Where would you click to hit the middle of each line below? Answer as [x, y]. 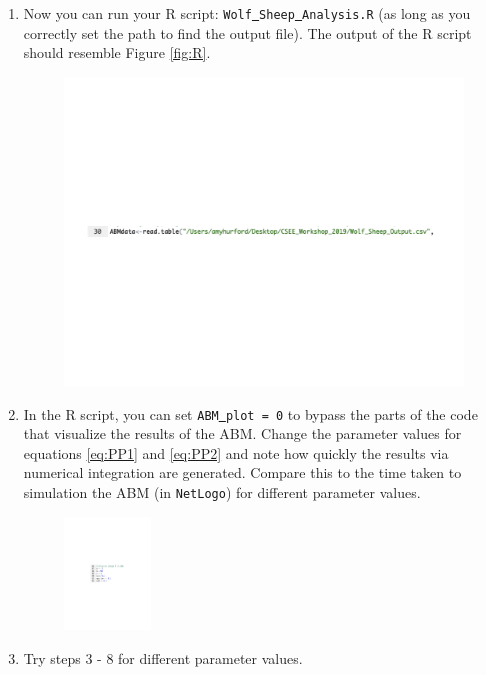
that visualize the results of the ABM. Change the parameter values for [242, 433]
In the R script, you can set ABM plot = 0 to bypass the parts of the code [250, 413]
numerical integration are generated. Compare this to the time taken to [242, 472]
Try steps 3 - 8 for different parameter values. [163, 657]
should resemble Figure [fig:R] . [117, 52]
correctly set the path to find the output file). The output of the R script [247, 32]
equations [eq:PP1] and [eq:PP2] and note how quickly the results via [236, 452]
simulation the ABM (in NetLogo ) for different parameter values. [222, 492]
